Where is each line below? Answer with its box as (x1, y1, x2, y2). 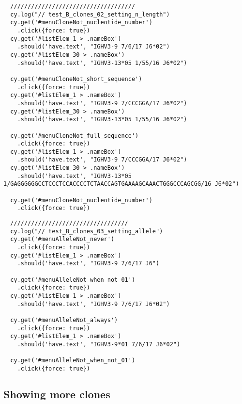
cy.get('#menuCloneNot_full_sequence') (10, 132, 139, 139)
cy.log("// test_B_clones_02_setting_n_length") (10, 11, 170, 18)
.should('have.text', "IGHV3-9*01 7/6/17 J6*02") (17, 340, 181, 348)
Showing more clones (3, 386, 110, 401)
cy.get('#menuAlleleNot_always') (10, 316, 118, 323)
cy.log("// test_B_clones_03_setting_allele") (10, 227, 163, 235)
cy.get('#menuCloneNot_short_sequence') (10, 75, 142, 82)
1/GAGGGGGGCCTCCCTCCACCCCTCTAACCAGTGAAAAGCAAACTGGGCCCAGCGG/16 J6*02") (3, 180, 239, 188)
